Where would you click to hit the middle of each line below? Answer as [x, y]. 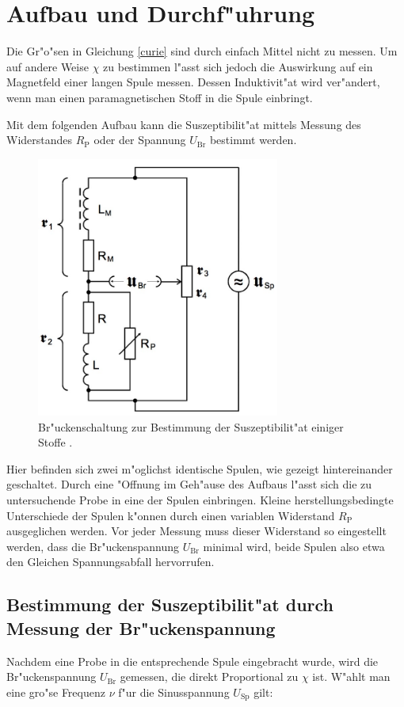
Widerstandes [40, 140]
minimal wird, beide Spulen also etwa [294, 546]
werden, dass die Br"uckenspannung [93, 546]
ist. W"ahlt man [351, 677]
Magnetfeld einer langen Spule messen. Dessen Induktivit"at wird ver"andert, [193, 82]
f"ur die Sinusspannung [174, 692]
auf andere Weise [48, 66]
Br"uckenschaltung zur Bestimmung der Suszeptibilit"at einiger [191, 426]
